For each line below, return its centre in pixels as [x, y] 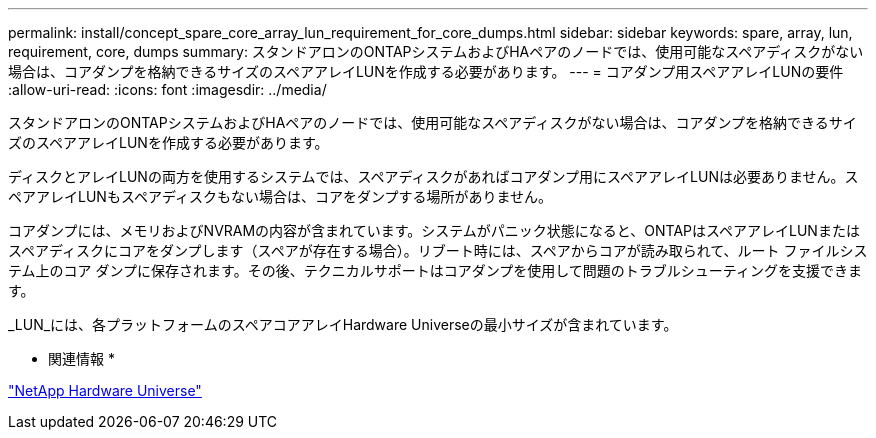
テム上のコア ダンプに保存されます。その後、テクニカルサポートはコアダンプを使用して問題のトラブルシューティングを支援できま [435, 270]
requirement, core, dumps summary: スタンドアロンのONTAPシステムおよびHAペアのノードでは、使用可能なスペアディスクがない [436, 51]
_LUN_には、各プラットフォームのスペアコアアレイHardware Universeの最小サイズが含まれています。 [343, 324]
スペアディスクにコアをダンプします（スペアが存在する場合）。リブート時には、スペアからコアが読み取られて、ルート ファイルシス [438, 250]
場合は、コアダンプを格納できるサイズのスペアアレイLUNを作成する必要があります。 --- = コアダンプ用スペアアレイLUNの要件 [426, 71]
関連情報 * [81, 358]
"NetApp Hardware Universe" [105, 390]
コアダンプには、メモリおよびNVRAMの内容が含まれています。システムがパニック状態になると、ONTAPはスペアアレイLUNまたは [434, 230]
